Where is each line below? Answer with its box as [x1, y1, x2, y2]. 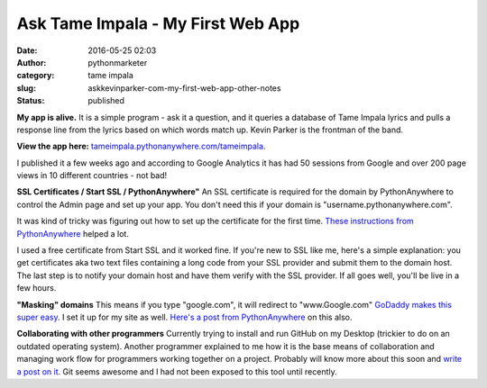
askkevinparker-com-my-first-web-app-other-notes [87, 82, 281, 94]
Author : [16, 57, 47, 68]
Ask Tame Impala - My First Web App [16, 14, 300, 33]
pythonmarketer [87, 57, 148, 68]
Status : [16, 95, 45, 106]
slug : [16, 82, 36, 94]
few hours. [16, 283, 57, 293]
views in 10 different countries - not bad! [16, 170, 168, 181]
